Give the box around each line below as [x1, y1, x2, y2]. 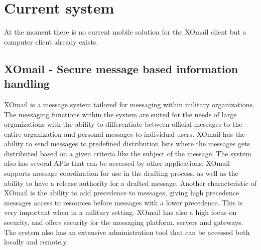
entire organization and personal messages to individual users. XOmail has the [4, 128, 245, 139]
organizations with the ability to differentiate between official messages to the [4, 119, 242, 129]
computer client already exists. [4, 36, 98, 47]
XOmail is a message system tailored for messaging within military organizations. [4, 99, 254, 109]
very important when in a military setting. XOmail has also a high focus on [4, 207, 237, 217]
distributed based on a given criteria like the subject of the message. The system [4, 148, 251, 158]
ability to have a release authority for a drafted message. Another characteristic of [4, 177, 257, 188]
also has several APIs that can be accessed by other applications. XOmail [4, 158, 230, 168]
